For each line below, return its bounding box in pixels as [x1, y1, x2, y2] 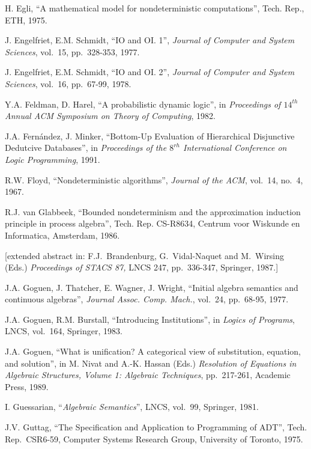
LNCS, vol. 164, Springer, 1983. [5, 325, 122, 337]
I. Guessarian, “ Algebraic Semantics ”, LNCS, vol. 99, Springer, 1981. [5, 400, 259, 413]
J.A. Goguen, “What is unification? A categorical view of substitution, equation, [5, 345, 301, 358]
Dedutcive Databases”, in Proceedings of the [5, 141, 167, 154]
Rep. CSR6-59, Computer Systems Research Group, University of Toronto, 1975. [5, 432, 303, 445]
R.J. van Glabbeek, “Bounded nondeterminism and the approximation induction [5, 205, 301, 218]
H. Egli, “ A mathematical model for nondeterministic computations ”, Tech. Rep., [5, 2, 304, 14]
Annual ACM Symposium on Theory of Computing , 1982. [5, 109, 216, 122]
